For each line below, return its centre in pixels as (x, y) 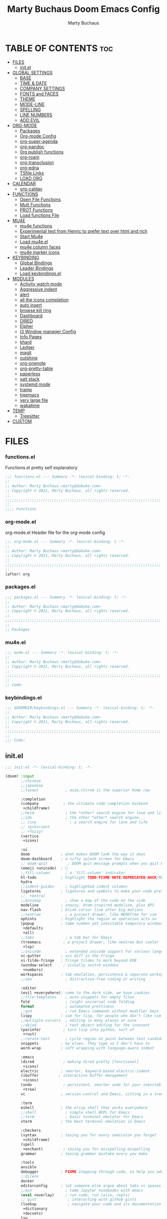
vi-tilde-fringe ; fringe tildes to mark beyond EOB (79, 960)
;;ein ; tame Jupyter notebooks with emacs (82, 1190)
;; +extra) (33, 896)
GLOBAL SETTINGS (33, 73)
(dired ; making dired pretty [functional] (80, 1062)
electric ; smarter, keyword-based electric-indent (85, 1071)
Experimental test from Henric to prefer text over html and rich (83, 231)
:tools (28, 1163)
